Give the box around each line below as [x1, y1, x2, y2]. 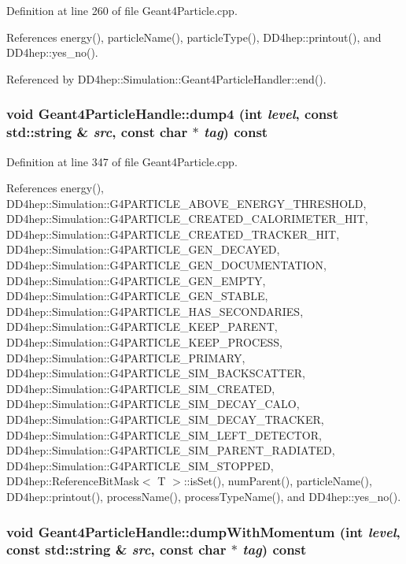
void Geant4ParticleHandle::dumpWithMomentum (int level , [6, 521, 400, 541]
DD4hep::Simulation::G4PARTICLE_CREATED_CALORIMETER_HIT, [6, 210, 368, 227]
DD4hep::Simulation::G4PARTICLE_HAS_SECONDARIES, [6, 302, 304, 319]
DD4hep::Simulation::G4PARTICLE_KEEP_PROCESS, [6, 334, 282, 351]
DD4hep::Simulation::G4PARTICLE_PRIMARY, [6, 349, 245, 365]
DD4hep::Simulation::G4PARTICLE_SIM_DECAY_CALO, [6, 395, 300, 412]
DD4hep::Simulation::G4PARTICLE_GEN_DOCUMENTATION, [6, 257, 327, 273]
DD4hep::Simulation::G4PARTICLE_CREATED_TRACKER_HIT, [6, 225, 340, 242]
